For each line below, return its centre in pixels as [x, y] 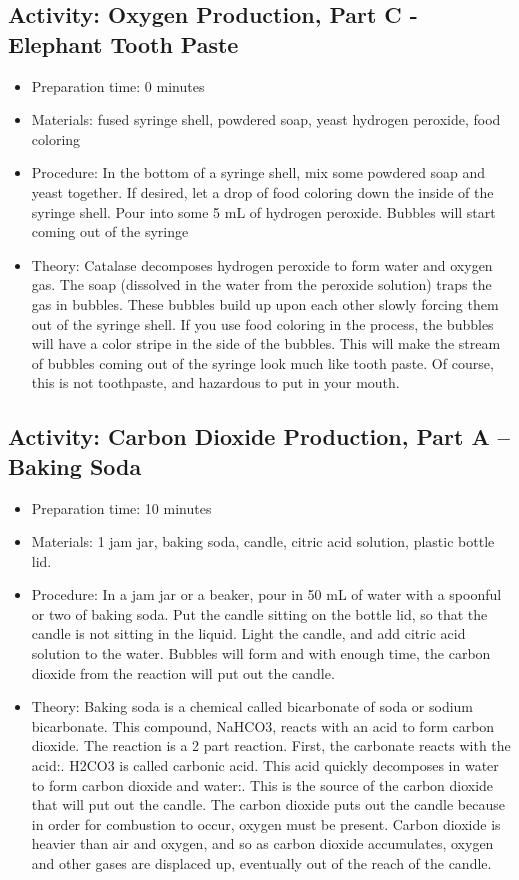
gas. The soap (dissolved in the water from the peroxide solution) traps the [261, 284]
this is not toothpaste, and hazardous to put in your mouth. [215, 382]
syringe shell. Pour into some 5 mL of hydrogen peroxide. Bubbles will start [263, 211]
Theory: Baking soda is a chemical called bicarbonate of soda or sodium [252, 706]
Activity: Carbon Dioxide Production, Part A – [259, 436]
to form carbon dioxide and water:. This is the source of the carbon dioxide [262, 784]
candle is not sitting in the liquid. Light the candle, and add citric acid [248, 633]
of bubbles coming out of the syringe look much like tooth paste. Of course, [262, 362]
